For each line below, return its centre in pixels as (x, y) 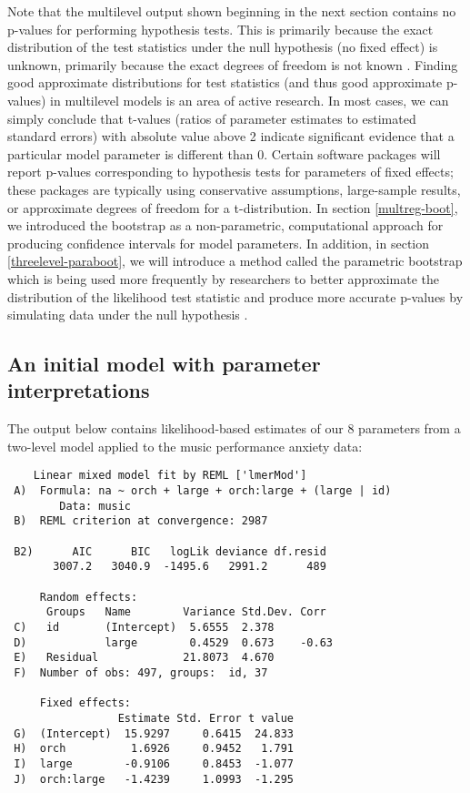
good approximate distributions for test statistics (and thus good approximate (225, 82)
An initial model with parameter (164, 364)
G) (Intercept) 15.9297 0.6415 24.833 (154, 733)
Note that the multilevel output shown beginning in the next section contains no (232, 11)
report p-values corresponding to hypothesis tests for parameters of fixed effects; (230, 172)
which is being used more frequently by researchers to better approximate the (224, 278)
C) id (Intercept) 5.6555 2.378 (144, 628)
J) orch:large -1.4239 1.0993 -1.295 (154, 779)
